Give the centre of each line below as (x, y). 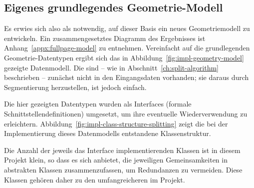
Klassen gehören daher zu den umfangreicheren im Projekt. (95, 179)
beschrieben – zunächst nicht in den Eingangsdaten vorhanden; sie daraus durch (127, 77)
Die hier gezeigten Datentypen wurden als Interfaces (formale (98, 104)
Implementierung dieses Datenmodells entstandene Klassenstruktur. (108, 133)
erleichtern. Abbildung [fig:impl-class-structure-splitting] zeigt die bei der (116, 123)
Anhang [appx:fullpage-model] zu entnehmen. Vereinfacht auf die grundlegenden (127, 48)
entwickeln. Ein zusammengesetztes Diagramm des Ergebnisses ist (105, 38)
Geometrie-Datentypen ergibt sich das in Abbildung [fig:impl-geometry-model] (124, 57)
